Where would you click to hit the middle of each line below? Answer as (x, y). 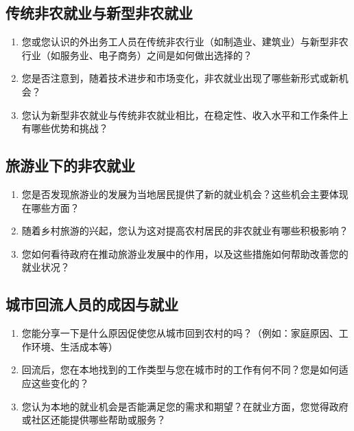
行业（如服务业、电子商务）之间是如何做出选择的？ (137, 55)
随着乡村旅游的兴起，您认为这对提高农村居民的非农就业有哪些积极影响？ (185, 231)
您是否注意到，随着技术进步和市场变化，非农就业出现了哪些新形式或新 (180, 78)
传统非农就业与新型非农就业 (99, 13)
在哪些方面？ (50, 207)
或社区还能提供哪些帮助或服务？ (94, 420)
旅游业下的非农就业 (70, 165)
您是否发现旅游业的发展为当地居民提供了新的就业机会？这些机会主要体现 (185, 194)
